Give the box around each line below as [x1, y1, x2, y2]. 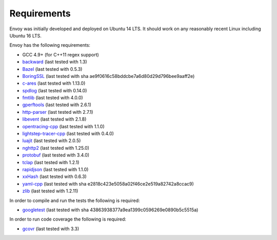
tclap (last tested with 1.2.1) [22, 159, 80, 165]
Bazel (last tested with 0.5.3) [22, 66, 83, 72]
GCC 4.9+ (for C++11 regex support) [22, 51, 100, 57]
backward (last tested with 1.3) [22, 59, 87, 65]
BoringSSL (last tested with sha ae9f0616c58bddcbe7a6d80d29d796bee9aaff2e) [22, 73, 195, 79]
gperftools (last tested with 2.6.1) [22, 102, 92, 108]
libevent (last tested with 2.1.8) [22, 116, 87, 123]
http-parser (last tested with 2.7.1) [22, 109, 93, 115]
